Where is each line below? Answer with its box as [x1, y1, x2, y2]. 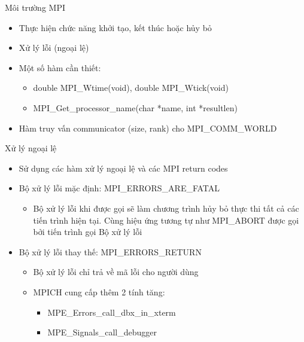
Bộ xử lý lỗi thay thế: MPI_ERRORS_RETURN [19, 245, 202, 258]
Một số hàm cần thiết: [19, 61, 101, 74]
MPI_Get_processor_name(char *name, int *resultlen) [33, 101, 238, 114]
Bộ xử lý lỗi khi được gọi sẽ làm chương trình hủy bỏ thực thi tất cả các [33, 201, 299, 214]
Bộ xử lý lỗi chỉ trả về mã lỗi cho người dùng [33, 265, 199, 278]
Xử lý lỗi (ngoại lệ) [19, 41, 89, 54]
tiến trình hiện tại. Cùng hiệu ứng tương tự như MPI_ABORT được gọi [33, 213, 299, 226]
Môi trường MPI [5, 1, 65, 13]
